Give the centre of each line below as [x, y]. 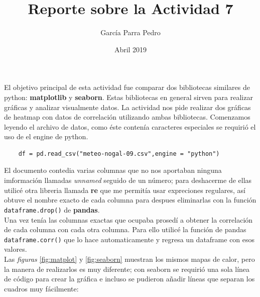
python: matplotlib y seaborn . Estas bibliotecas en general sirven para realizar [128, 97]
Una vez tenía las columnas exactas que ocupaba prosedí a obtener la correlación [128, 219]
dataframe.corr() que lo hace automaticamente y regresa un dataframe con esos [129, 239]
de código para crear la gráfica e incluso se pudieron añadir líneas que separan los [129, 279]
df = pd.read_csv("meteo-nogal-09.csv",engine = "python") [119, 154]
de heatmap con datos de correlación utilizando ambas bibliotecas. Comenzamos [127, 117]
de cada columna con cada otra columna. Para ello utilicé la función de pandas [125, 229]
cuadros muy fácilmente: [41, 288]
